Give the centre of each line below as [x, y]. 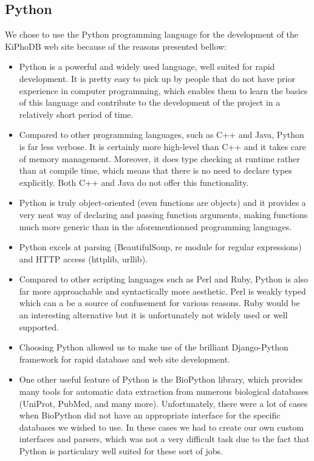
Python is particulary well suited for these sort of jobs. [121, 451]
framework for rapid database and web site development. [125, 359]
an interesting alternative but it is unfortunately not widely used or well [153, 315]
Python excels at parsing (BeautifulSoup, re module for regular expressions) [160, 247]
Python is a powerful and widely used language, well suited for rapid [147, 67]
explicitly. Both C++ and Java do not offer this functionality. [134, 182]
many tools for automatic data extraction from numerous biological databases [164, 391]
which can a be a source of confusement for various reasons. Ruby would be [159, 303]
